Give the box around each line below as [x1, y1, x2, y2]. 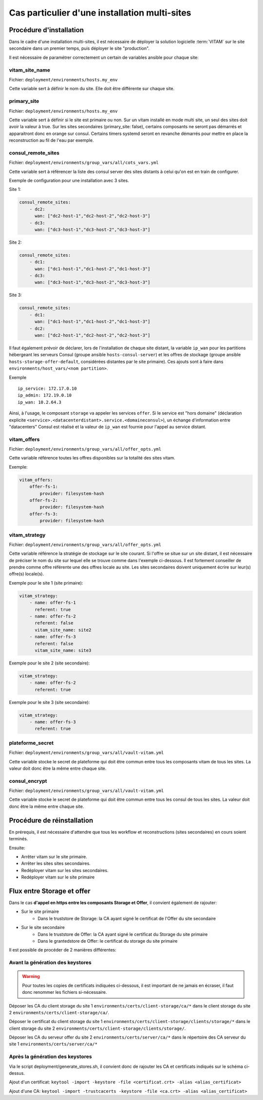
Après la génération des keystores [9, 1053, 92, 1060]
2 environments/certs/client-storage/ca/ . [9, 1009, 110, 1015]
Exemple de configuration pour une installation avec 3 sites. [9, 178, 129, 183]
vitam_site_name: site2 [35, 627, 92, 633]
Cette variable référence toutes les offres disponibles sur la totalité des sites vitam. [9, 455, 175, 461]
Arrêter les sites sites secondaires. [21, 860, 91, 867]
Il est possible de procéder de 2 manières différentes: [9, 947, 116, 953]
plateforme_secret [9, 740, 54, 746]
